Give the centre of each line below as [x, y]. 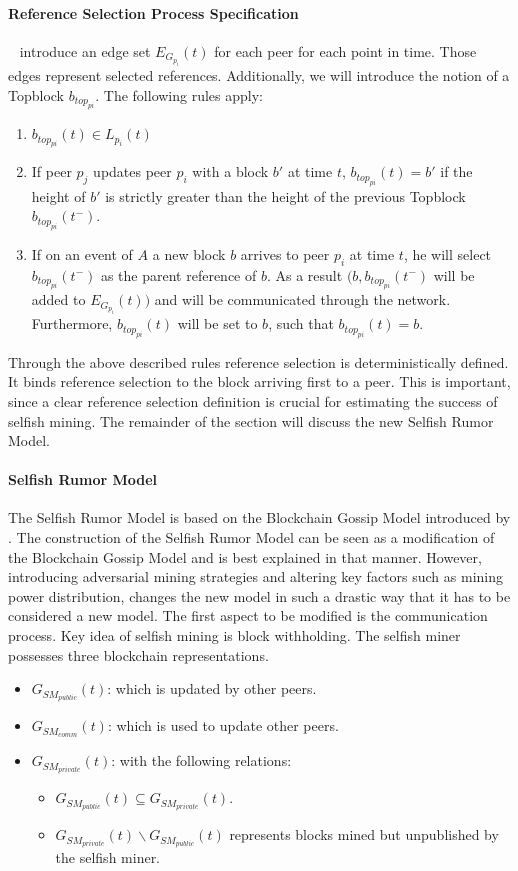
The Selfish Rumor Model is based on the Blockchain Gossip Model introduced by [259, 517]
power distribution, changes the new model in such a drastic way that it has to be [259, 595]
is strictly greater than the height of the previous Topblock [285, 195]
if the [456, 171]
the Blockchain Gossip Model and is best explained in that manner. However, [245, 556]
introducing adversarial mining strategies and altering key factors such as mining [255, 576]
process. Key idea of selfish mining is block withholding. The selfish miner [234, 635]
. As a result [304, 274]
